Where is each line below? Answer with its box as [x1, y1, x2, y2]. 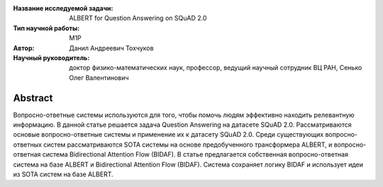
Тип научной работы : [13, 23, 80, 32]
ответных [13, 140, 43, 149]
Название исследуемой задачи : [13, 4, 113, 12]
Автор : [13, 43, 35, 52]
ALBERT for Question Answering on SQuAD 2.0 [69, 14, 207, 23]
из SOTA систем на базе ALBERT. [13, 170, 113, 178]
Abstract [13, 92, 53, 104]
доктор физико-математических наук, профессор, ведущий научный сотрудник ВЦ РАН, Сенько [69, 64, 362, 72]
